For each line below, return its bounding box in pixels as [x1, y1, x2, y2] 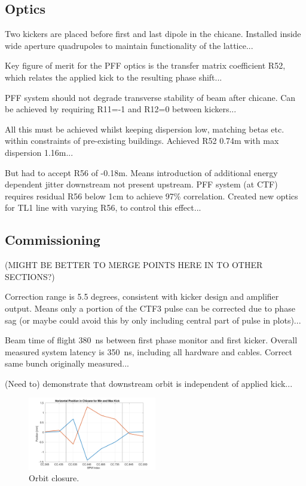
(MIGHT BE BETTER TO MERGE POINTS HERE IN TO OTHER [5, 259, 263, 271]
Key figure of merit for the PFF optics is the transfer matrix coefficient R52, [5, 59, 286, 72]
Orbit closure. [29, 472, 79, 484]
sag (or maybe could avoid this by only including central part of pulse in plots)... [5, 313, 301, 326]
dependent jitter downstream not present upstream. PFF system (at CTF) [5, 178, 278, 190]
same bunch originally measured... [5, 357, 129, 370]
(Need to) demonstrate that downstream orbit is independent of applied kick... [5, 377, 293, 389]
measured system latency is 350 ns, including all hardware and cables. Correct [5, 345, 292, 358]
